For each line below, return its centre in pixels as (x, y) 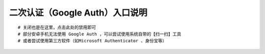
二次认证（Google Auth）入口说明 (78, 13)
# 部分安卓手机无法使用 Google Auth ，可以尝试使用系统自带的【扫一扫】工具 (100, 34)
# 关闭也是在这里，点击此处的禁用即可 (57, 27)
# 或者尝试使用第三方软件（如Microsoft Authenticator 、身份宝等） (92, 41)
